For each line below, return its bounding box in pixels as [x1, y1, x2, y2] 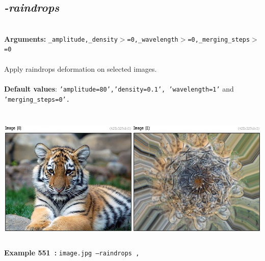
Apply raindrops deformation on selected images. [4, 63, 157, 74]
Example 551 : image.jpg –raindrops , [4, 247, 140, 258]
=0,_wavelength [127, 36, 178, 43]
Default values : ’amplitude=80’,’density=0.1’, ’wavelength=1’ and [4, 83, 234, 94]
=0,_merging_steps [188, 36, 250, 43]
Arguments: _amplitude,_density [4, 33, 118, 44]
